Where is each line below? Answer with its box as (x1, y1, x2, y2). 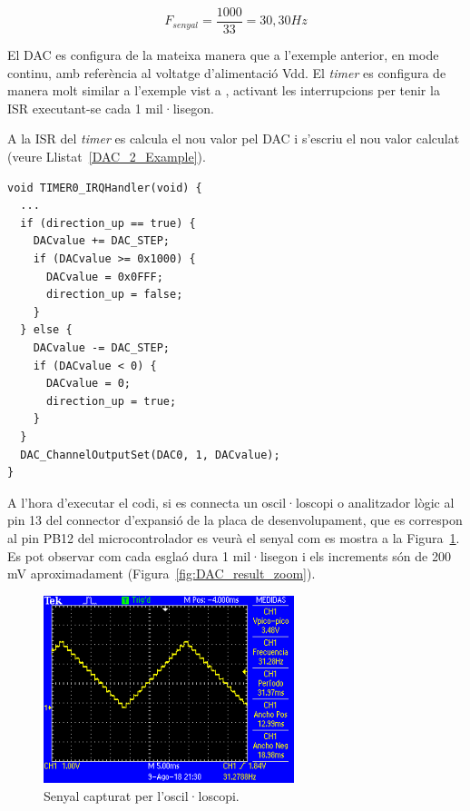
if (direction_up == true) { (20, 216, 196, 230)
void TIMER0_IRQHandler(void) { (7, 181, 202, 194)
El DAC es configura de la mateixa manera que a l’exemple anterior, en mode (7, 45, 439, 64)
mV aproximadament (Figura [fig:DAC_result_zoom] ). (7, 564, 316, 583)
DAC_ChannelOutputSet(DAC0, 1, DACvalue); (20, 448, 280, 461)
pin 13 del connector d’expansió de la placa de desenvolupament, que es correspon (7, 510, 463, 529)
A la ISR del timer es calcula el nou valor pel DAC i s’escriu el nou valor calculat (7, 129, 460, 148)
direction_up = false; (45, 288, 183, 302)
